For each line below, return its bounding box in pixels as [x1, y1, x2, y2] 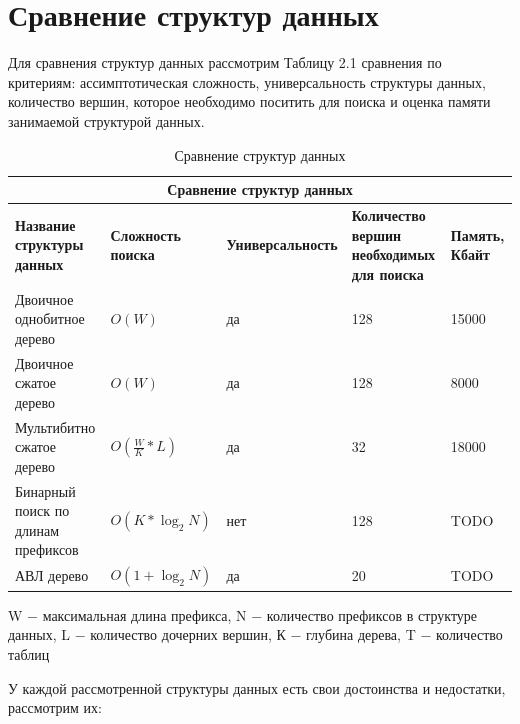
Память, [450, 224, 505, 245]
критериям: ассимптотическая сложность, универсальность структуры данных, [8, 71, 486, 92]
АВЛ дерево [15, 565, 89, 586]
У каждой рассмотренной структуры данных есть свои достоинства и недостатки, [8, 677, 506, 698]
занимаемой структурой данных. [8, 110, 205, 131]
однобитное [15, 308, 85, 329]
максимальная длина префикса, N [42, 604, 247, 625]
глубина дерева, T [306, 624, 416, 645]
